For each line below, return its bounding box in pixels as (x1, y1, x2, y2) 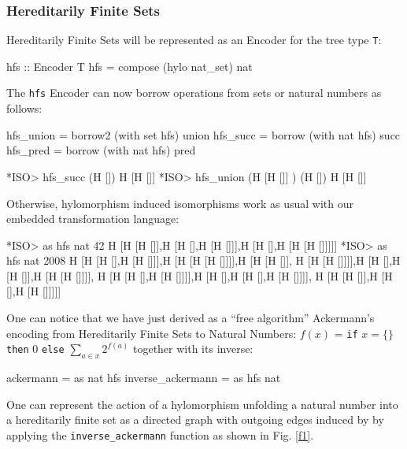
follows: (6, 100, 43, 117)
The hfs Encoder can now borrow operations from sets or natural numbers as (6, 84, 382, 101)
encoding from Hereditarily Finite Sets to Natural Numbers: (6, 325, 297, 341)
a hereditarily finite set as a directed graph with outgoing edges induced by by (6, 411, 384, 428)
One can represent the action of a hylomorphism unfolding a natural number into (6, 395, 398, 412)
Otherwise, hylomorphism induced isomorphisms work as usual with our (6, 195, 353, 211)
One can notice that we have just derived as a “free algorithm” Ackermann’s (6, 310, 375, 326)
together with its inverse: (132, 340, 253, 357)
